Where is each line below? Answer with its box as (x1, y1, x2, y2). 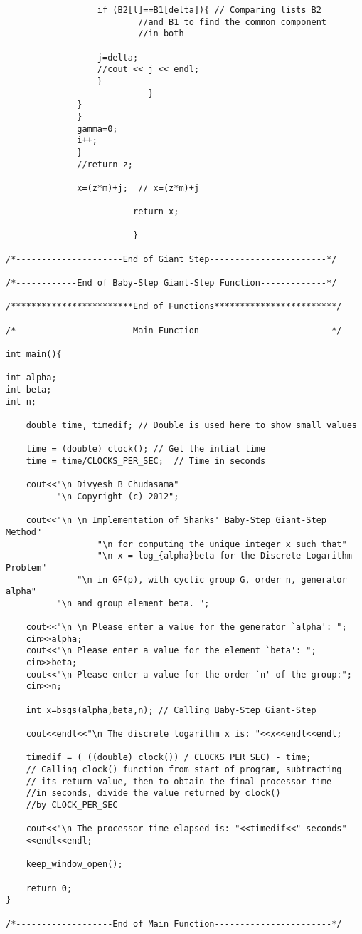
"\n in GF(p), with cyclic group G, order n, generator (77, 574, 347, 585)
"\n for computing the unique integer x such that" (97, 539, 347, 549)
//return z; (77, 159, 133, 170)
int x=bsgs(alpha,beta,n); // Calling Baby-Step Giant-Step (26, 705, 316, 715)
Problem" (6, 562, 47, 573)
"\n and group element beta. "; (56, 598, 210, 608)
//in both (138, 28, 184, 39)
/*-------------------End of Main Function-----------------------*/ (6, 918, 342, 929)
